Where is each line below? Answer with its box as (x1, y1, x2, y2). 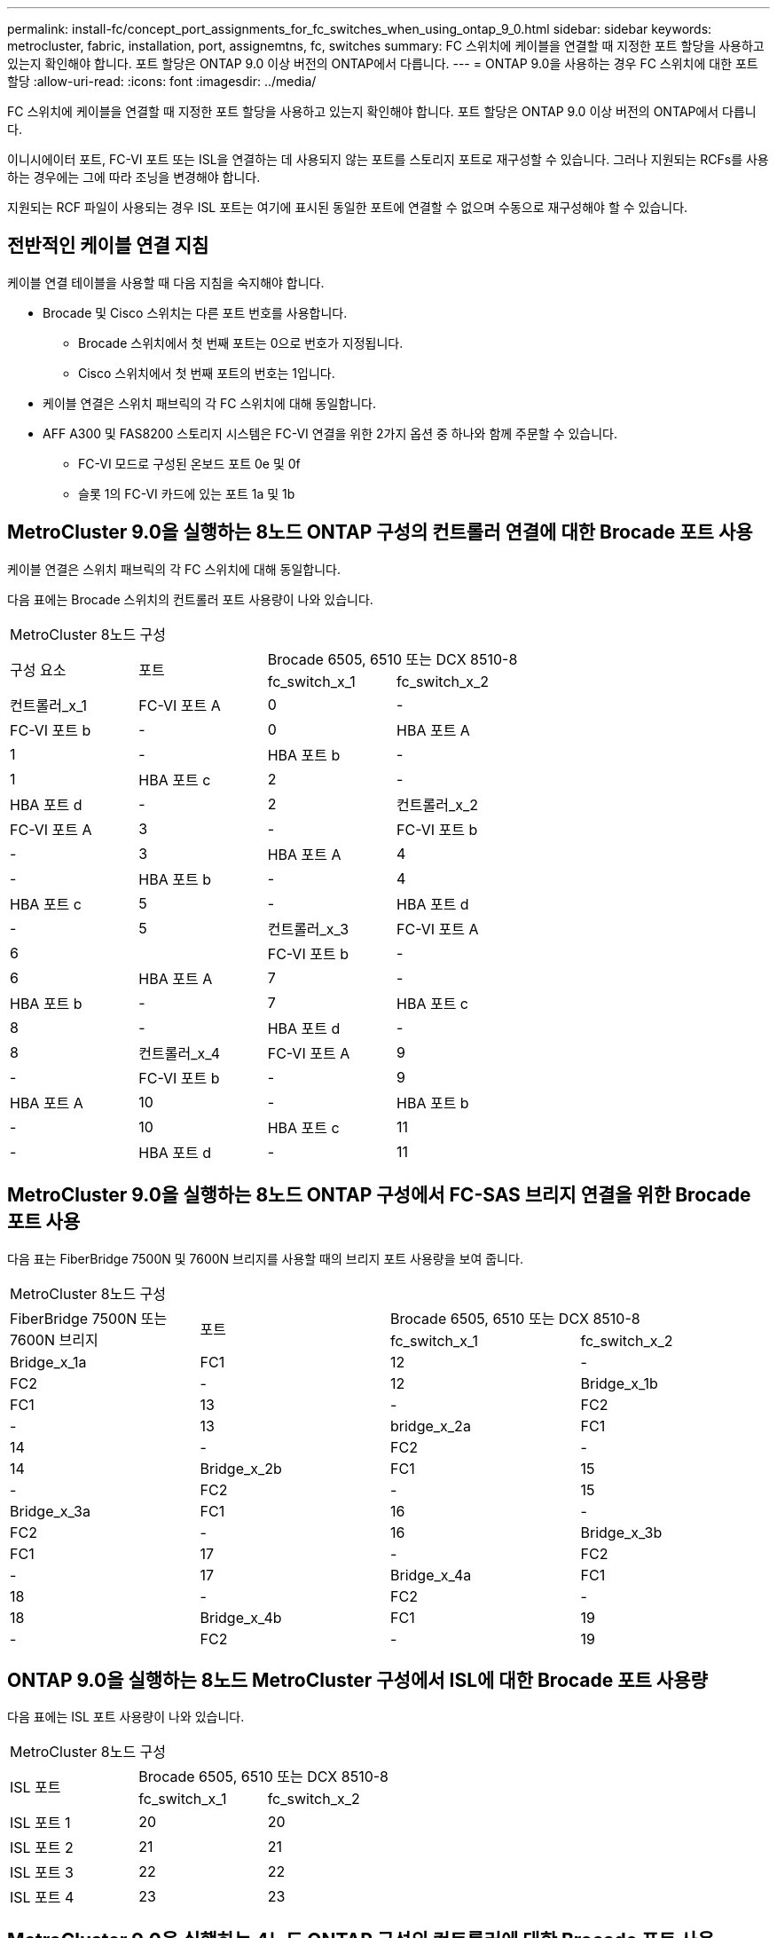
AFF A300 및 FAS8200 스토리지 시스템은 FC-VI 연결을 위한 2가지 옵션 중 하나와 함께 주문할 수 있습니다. (43, 425, 618, 441)
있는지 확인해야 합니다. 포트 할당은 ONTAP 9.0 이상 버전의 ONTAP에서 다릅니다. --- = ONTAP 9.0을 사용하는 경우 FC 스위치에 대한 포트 (7, 56, 758, 71)
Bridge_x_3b (580, 1523, 663, 1541)
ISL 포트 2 (10, 1839, 74, 1857)
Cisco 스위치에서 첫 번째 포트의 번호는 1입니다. (78, 365, 335, 381)
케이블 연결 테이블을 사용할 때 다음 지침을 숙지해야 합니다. (7, 274, 325, 290)
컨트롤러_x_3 (267, 919, 349, 938)
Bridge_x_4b (200, 1608, 282, 1627)
